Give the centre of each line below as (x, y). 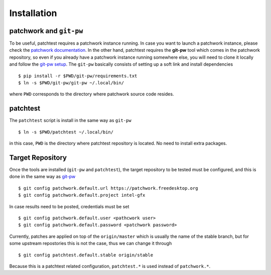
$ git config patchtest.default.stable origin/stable (86, 255)
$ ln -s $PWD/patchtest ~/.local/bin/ (66, 132)
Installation (33, 13)
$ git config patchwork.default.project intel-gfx (82, 195)
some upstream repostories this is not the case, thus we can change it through (91, 243)
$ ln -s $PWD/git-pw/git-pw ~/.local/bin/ (71, 83)
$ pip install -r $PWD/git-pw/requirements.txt (78, 76)
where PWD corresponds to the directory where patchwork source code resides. (92, 94)
